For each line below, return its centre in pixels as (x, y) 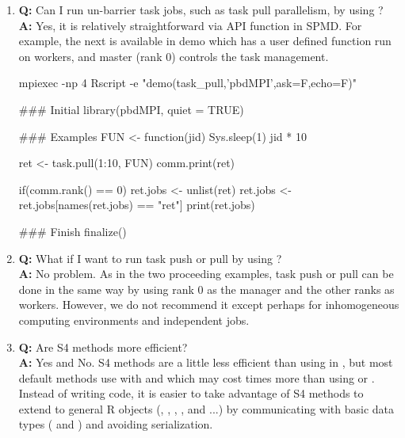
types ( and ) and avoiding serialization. (116, 424)
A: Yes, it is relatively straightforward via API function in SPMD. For (190, 25)
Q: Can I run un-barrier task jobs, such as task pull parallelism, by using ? (201, 10)
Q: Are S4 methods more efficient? (103, 347)
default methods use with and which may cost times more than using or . (197, 377)
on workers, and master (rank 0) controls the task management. (174, 56)
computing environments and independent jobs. (134, 320)
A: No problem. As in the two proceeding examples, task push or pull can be (206, 274)
